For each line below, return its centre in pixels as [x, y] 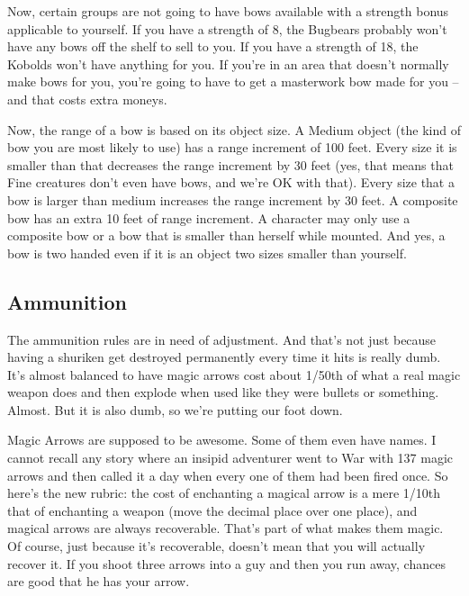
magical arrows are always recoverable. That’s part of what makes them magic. [225, 528]
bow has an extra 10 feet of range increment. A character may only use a [209, 217]
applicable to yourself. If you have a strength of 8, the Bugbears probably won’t [227, 28]
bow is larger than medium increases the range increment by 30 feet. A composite [233, 199]
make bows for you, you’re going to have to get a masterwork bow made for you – [233, 81]
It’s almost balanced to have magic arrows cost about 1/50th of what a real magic [234, 374]
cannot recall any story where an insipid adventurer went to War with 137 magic [230, 458]
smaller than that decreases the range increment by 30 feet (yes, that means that [230, 164]
